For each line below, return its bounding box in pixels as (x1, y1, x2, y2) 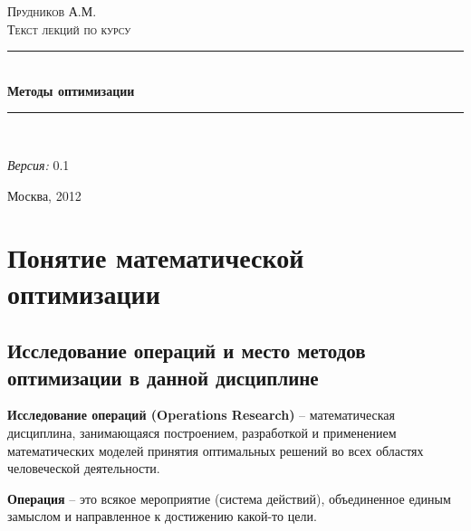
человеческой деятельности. (7, 459, 160, 478)
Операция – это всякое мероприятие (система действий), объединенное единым (7, 488, 451, 507)
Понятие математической (7, 239, 304, 276)
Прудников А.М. (7, 2, 97, 20)
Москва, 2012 (7, 185, 82, 204)
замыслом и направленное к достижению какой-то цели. (7, 507, 317, 526)
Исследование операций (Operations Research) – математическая (7, 405, 395, 424)
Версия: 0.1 (7, 155, 70, 174)
